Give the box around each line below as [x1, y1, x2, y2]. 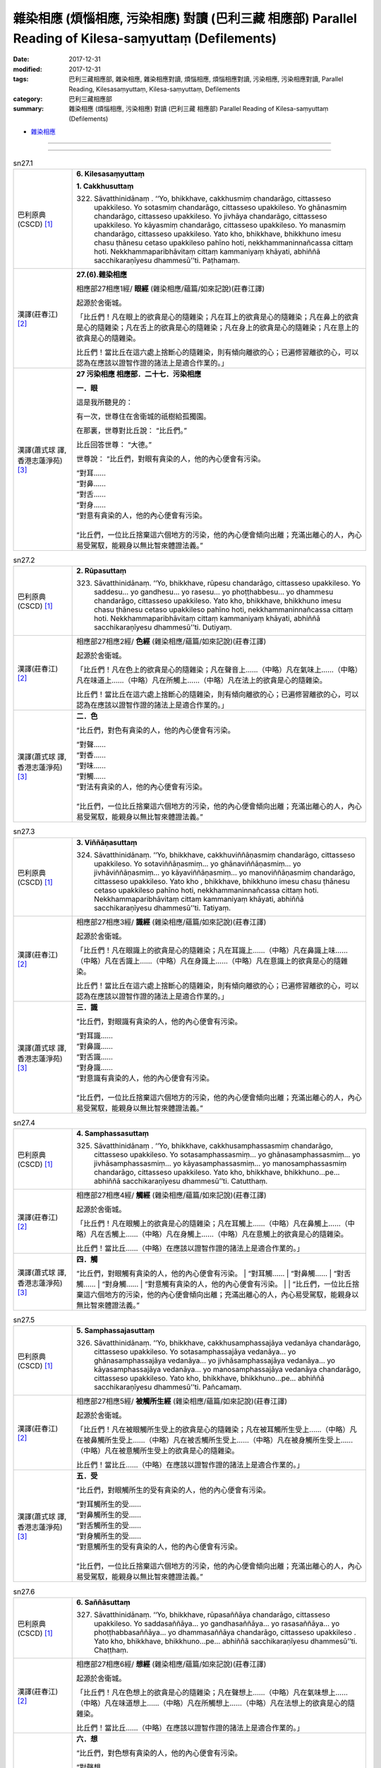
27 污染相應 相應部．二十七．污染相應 [76, 368, 202, 378]
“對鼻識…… [76, 1041, 113, 1051]
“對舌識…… [76, 1052, 113, 1062]
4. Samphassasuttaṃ [76, 1128, 150, 1138]
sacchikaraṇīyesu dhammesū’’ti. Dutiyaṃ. [94, 622, 232, 632]
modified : [13, 64, 42, 74]
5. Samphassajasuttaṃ [76, 1326, 155, 1336]
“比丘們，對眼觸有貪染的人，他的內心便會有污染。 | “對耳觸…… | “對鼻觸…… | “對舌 [76, 1268, 351, 1278]
